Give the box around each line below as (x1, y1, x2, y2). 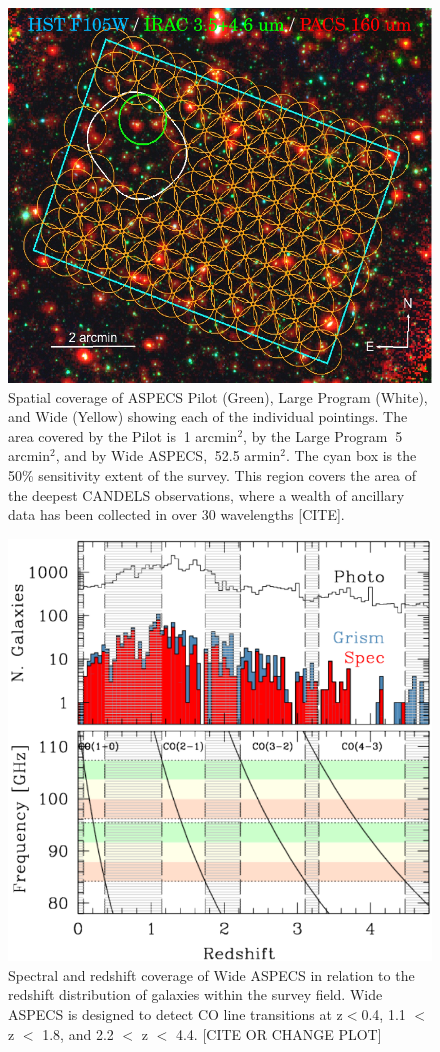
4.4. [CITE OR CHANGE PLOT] (175, 1023, 382, 1044)
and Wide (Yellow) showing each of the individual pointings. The (8, 406, 408, 427)
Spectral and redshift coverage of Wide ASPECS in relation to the (8, 964, 415, 985)
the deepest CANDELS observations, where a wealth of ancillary (8, 484, 405, 505)
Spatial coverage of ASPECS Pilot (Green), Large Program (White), (8, 386, 428, 407)
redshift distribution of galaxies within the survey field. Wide (8, 984, 383, 1005)
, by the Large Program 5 (243, 425, 403, 446)
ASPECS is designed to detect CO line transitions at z (8, 1003, 343, 1024)
